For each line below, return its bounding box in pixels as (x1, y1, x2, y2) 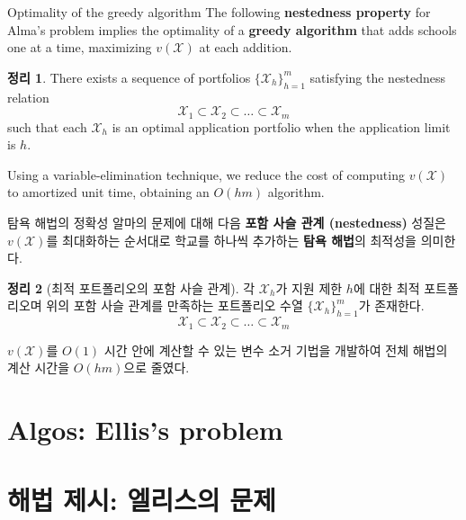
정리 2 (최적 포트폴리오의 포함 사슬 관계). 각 (7, 278, 255, 297)
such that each (7, 117, 87, 136)
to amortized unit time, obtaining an (7, 183, 210, 202)
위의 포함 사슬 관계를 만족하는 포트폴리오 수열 (46, 296, 303, 315)
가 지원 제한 (275, 278, 343, 297)
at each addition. (199, 38, 292, 57)
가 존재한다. (358, 296, 425, 315)
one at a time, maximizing (7, 38, 152, 57)
